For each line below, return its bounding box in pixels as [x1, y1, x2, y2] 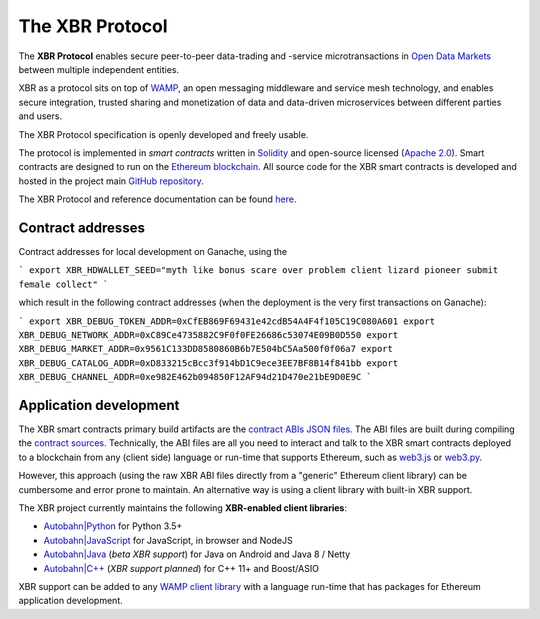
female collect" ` [18, 278, 109, 290]
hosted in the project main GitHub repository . [18, 175, 204, 187]
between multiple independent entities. [18, 63, 180, 75]
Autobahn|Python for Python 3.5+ [43, 520, 183, 532]
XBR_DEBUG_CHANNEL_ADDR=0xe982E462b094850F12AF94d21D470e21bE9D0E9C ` [18, 371, 372, 383]
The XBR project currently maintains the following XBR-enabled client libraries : [18, 501, 347, 514]
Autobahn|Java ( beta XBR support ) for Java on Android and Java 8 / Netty [43, 548, 351, 560]
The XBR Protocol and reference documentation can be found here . [18, 193, 297, 205]
